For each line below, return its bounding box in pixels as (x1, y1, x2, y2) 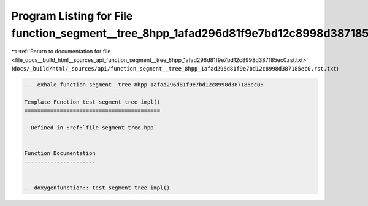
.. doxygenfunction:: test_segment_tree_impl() (24, 184, 170, 191)
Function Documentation (24, 150, 96, 157)
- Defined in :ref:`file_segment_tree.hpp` (24, 124, 158, 131)
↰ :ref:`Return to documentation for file (11, 48, 111, 55)
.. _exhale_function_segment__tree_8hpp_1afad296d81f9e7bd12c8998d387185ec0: (24, 82, 264, 88)
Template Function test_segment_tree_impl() (24, 98, 161, 105)
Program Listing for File (11, 9, 133, 23)
